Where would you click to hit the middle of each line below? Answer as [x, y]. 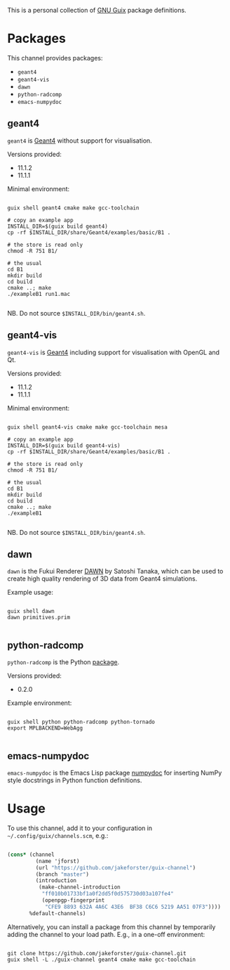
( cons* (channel [31, 854]
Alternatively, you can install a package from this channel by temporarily [111, 926]
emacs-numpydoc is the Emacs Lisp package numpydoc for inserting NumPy [115, 773]
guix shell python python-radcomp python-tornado [81, 722]
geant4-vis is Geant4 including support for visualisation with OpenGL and [113, 352]
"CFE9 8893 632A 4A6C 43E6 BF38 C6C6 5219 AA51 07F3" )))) [133, 907]
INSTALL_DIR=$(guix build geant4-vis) [64, 446]
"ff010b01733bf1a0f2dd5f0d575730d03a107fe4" [108, 894]
